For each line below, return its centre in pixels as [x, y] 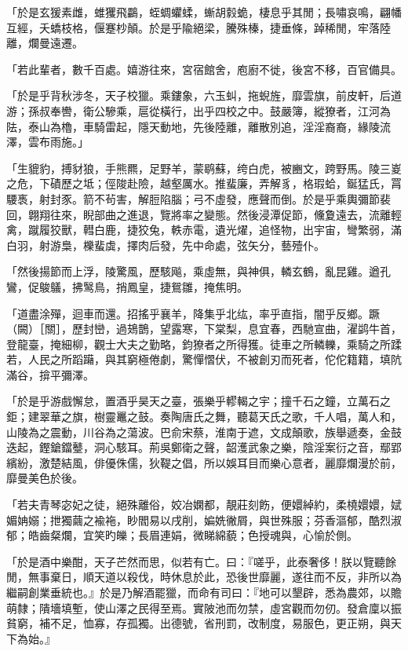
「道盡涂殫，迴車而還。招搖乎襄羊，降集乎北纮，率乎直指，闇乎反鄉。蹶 [193, 313]
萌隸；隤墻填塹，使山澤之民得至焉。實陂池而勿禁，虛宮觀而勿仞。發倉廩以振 [204, 607]
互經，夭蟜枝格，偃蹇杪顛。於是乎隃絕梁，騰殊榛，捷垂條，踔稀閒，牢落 [193, 27]
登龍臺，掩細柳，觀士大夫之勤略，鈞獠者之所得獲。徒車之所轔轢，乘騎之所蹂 [204, 344]
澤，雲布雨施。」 [47, 142]
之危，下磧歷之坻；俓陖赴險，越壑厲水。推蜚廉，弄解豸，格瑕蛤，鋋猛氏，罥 [204, 183]
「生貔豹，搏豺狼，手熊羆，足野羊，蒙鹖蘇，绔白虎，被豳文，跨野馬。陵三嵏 [204, 168]
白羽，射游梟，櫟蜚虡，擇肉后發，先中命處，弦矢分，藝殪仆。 [166, 245]
